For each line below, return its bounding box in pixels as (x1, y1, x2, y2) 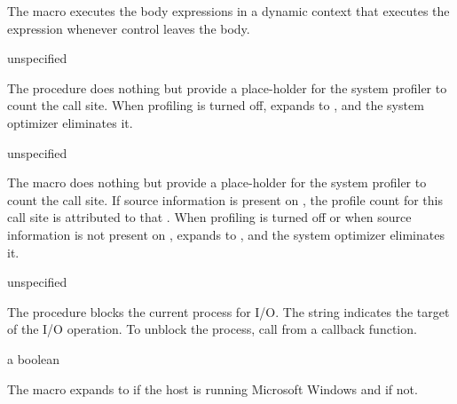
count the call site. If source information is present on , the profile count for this (7, 190, 443, 209)
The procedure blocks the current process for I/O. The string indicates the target (7, 302, 450, 321)
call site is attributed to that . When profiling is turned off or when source (7, 208, 412, 226)
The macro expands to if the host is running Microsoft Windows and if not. (7, 379, 418, 398)
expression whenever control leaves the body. (7, 19, 250, 37)
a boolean (7, 349, 60, 368)
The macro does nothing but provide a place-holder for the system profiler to (7, 173, 427, 192)
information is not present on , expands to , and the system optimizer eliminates (7, 225, 445, 243)
